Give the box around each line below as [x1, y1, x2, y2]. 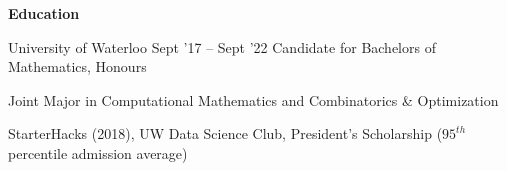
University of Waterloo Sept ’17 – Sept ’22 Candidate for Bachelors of [8, 36, 436, 57]
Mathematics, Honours [8, 56, 147, 77]
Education [8, 3, 80, 23]
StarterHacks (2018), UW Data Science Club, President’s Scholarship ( [8, 123, 443, 144]
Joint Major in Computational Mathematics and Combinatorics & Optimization [8, 89, 499, 110]
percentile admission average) [8, 142, 188, 163]
